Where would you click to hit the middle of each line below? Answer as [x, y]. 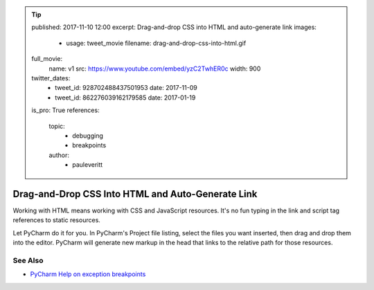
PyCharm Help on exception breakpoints [88, 274]
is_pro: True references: [65, 110]
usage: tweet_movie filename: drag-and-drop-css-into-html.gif [156, 43]
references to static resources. [56, 220]
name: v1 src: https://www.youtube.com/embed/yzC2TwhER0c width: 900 [155, 69]
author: [59, 155]
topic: [57, 126]
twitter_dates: [51, 78]
